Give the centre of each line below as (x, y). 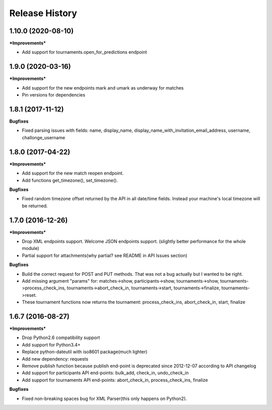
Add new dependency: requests (55, 359)
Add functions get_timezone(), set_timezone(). (70, 180)
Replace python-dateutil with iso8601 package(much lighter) (85, 352)
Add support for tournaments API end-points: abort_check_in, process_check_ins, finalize (115, 380)
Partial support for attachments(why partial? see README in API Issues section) (105, 255)
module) (31, 249)
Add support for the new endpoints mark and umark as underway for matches (103, 88)
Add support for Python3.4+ (51, 345)
